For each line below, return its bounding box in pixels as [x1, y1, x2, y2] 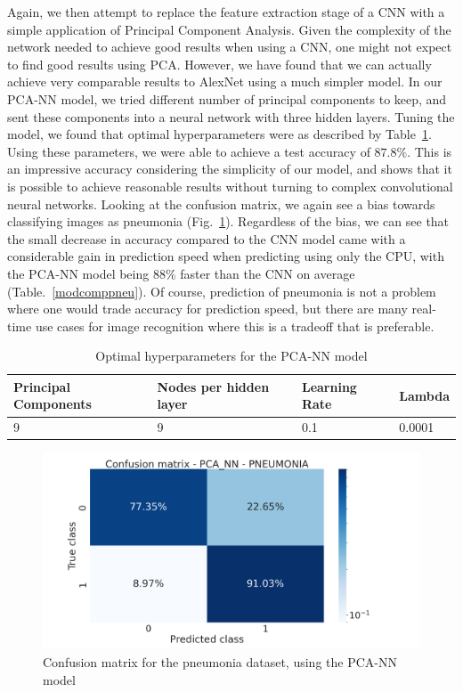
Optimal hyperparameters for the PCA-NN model [95, 346, 368, 365]
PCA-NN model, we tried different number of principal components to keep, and [7, 89, 447, 108]
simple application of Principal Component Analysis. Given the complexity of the [7, 20, 451, 38]
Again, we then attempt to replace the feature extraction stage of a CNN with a [7, 3, 445, 20]
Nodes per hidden [157, 377, 270, 395]
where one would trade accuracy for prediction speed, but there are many [7, 299, 408, 318]
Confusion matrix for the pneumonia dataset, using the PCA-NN [43, 652, 397, 671]
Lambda [399, 386, 450, 404]
